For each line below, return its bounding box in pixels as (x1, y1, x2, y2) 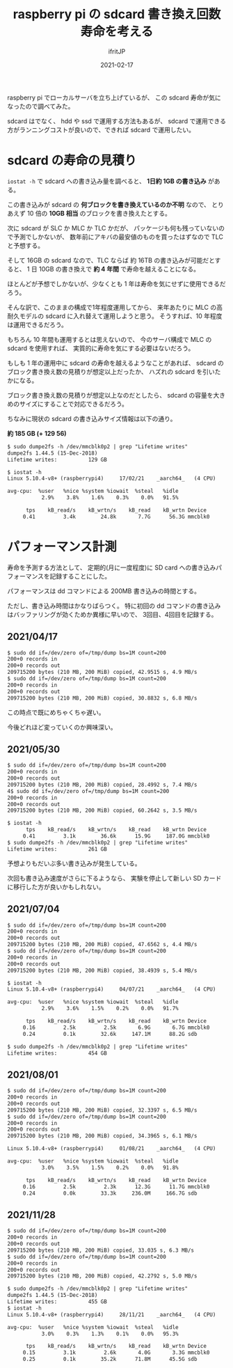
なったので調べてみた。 (7, 102, 74, 110)
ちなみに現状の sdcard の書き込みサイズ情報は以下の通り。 (7, 414, 177, 423)
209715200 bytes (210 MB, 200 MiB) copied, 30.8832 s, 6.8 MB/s (7, 694, 198, 702)
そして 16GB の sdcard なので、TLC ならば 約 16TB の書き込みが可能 (7, 255, 203, 265)
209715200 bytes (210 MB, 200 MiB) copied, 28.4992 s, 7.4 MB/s (7, 781, 198, 788)
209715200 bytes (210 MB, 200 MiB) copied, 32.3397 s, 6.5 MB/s (7, 1106, 198, 1114)
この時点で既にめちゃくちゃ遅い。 (7, 708, 105, 716)
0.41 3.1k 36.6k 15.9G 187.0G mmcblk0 (22, 833, 210, 840)
